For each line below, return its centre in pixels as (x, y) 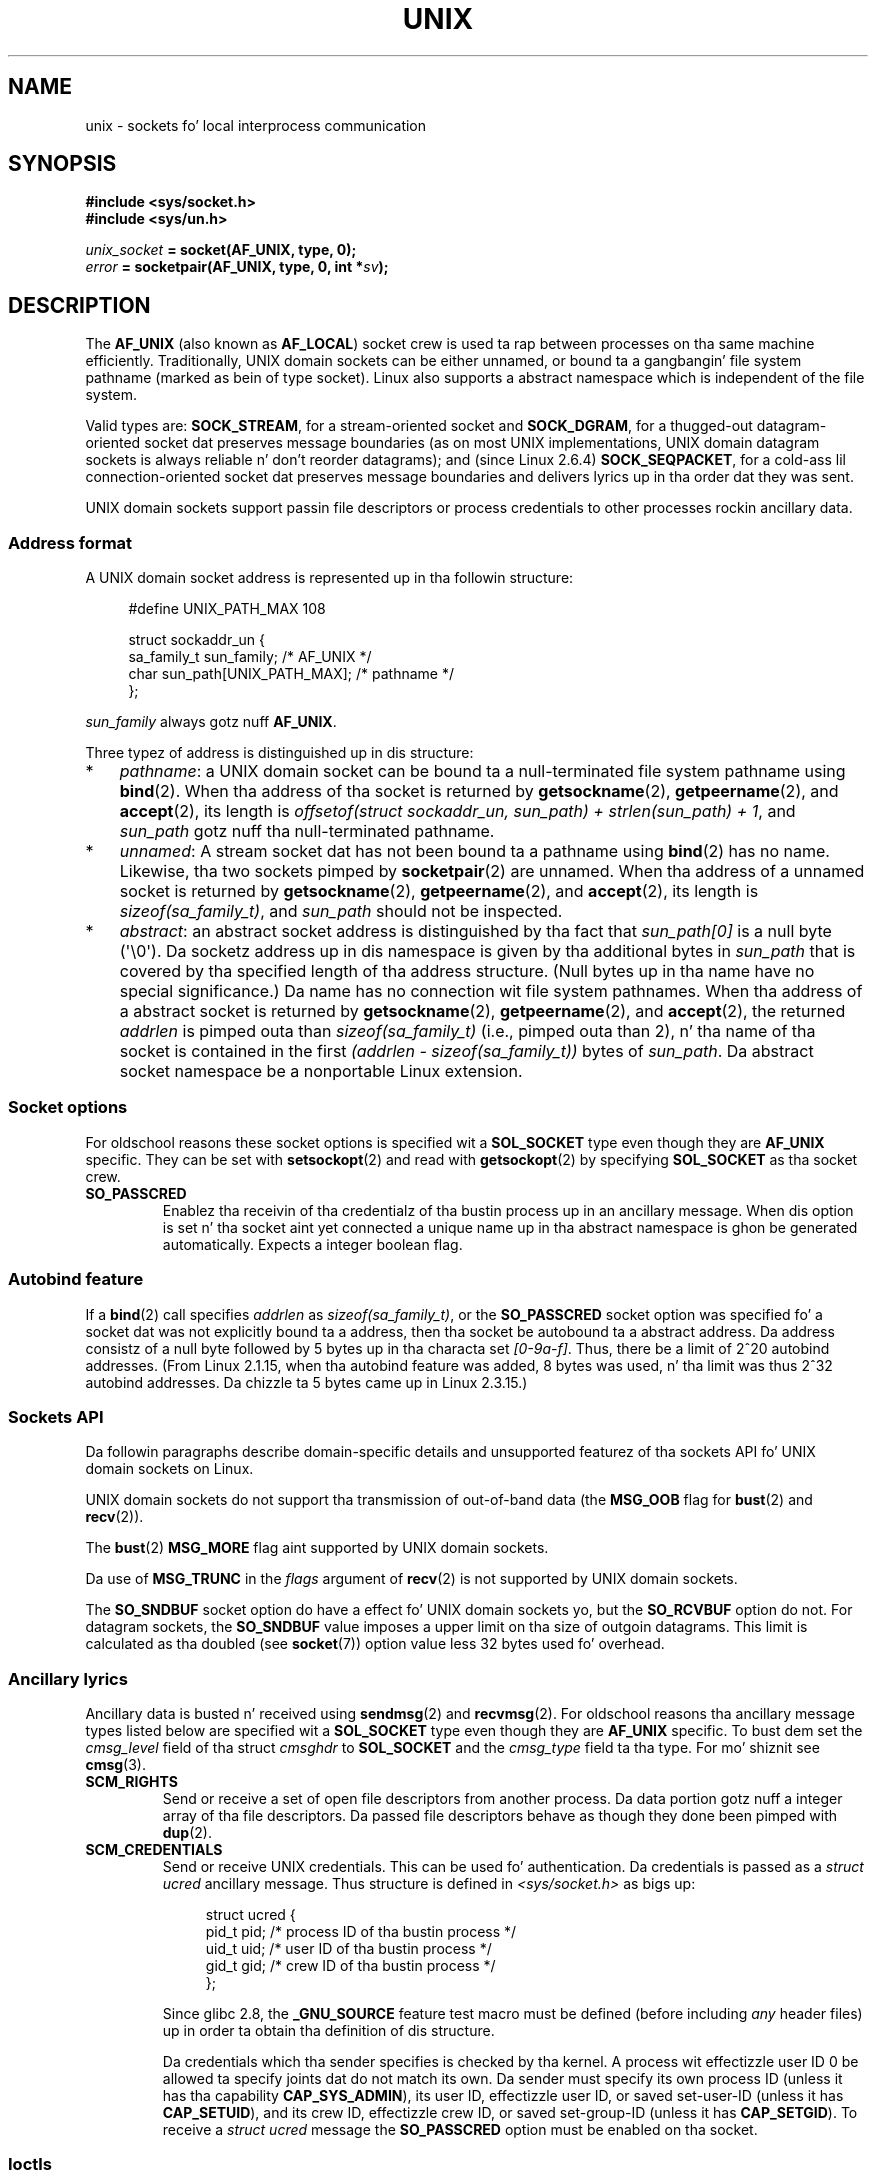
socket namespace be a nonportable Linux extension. (321, 1071)
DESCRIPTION (79, 305)
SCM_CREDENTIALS (154, 1850)
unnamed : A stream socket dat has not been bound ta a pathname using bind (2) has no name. (474, 851)
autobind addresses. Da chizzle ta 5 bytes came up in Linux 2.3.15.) (306, 1382)
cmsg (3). (115, 1765)
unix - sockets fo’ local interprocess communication (256, 125)
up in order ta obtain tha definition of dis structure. (328, 2031)
